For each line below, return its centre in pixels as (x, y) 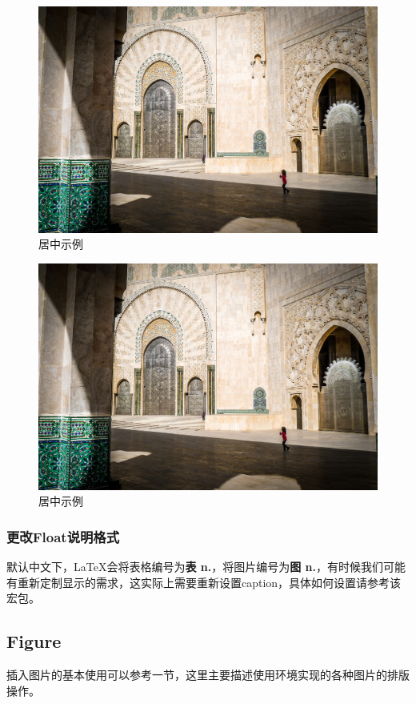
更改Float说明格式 (63, 536)
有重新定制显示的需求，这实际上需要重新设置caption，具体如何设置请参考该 (204, 582)
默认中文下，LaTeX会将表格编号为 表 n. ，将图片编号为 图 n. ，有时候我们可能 (206, 567)
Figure (34, 641)
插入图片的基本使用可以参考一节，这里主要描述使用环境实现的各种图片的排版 (208, 675)
